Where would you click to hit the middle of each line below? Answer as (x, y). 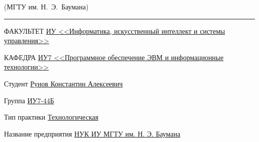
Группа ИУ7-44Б (29, 100)
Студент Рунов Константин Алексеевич (64, 83)
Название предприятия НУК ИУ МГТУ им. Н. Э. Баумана (92, 133)
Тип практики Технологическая (51, 117)
